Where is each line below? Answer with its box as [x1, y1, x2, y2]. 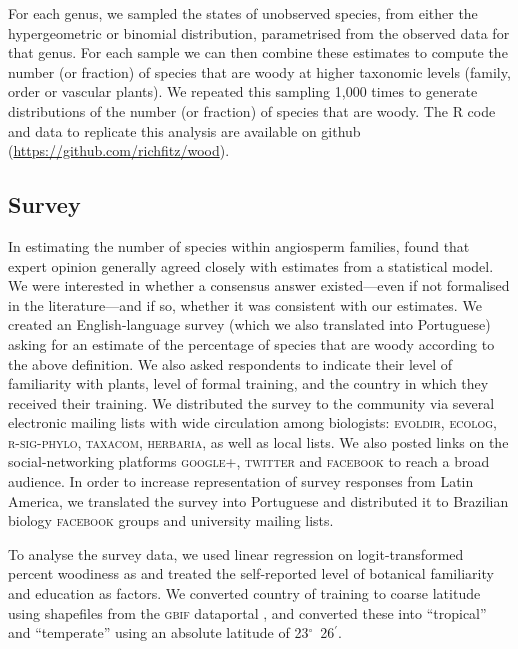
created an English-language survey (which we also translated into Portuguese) [8, 314, 491, 335]
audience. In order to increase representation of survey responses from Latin [8, 471, 474, 492]
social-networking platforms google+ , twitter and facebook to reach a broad [8, 451, 490, 472]
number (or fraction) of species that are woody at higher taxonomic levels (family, [8, 61, 511, 82]
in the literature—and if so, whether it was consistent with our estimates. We [8, 294, 482, 315]
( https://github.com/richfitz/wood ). [8, 140, 230, 161]
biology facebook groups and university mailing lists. [8, 510, 334, 531]
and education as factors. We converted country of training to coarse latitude [8, 583, 481, 604]
